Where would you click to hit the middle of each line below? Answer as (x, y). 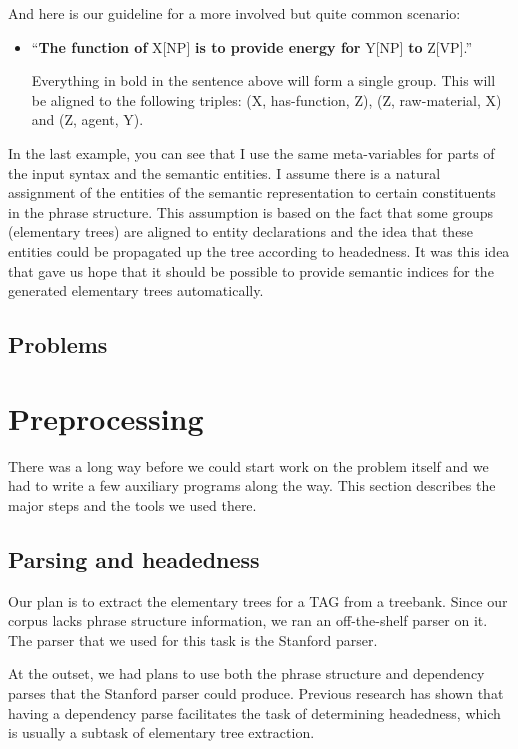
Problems (58, 344)
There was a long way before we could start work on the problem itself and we (248, 465)
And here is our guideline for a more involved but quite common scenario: (234, 13)
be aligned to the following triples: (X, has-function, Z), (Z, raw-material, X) (266, 99)
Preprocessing (106, 417)
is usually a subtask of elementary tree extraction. (161, 732)
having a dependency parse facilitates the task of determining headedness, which (254, 712)
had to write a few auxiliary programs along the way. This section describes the (252, 485)
